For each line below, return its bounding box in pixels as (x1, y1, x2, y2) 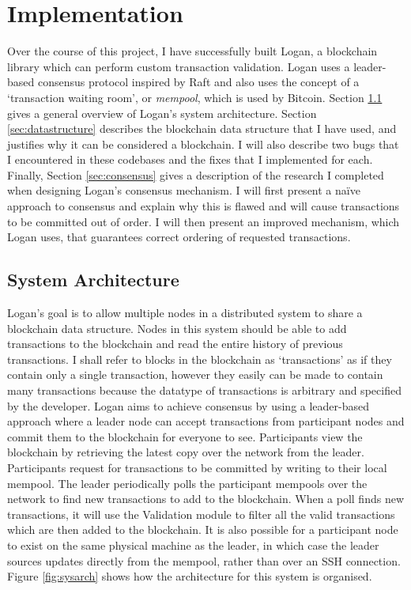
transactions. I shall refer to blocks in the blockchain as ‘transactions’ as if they (7, 350, 392, 367)
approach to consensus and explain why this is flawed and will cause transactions (7, 198, 400, 214)
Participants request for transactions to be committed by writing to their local (7, 459, 387, 475)
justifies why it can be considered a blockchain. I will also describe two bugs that (7, 135, 399, 152)
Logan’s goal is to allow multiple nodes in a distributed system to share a (7, 304, 363, 321)
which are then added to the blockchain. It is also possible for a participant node (7, 521, 398, 538)
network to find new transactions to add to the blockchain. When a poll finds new (7, 490, 404, 507)
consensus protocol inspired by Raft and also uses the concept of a (37, 74, 360, 90)
